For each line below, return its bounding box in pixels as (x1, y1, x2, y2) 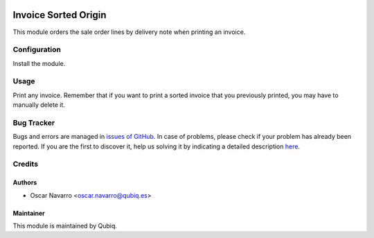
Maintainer (12, 209, 45, 217)
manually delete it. (12, 101, 66, 109)
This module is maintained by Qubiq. (12, 222, 118, 230)
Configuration (12, 45, 62, 55)
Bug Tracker (12, 118, 55, 128)
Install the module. (12, 59, 66, 67)
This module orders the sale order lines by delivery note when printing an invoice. (12, 28, 246, 36)
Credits (12, 160, 38, 169)
